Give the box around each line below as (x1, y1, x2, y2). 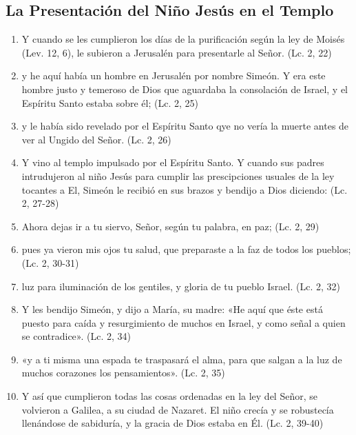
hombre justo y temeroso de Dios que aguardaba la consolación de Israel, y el (21, 81, 348, 96)
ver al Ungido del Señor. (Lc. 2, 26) (21, 132, 171, 146)
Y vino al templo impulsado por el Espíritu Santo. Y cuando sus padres (21, 155, 324, 170)
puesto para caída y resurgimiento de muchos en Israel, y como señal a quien (21, 315, 346, 330)
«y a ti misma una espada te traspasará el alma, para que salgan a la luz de (21, 352, 342, 366)
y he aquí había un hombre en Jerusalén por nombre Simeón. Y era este (21, 68, 326, 83)
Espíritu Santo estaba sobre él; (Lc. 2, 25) (21, 95, 198, 110)
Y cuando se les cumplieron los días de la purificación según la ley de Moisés (21, 32, 345, 46)
